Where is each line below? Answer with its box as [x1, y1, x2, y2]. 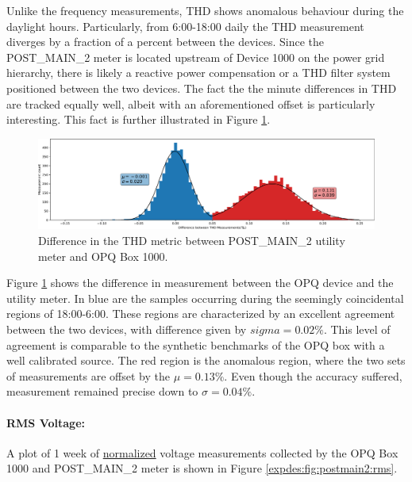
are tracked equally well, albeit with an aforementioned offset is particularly [6, 95, 375, 112]
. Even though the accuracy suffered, [224, 367, 402, 384]
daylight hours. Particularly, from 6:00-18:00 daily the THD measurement [6, 17, 364, 34]
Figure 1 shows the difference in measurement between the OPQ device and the [6, 274, 394, 291]
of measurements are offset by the [6, 367, 170, 384]
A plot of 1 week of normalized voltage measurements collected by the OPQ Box [6, 444, 399, 461]
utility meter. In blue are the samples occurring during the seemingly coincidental [6, 289, 404, 306]
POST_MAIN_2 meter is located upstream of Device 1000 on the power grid [6, 48, 385, 65]
